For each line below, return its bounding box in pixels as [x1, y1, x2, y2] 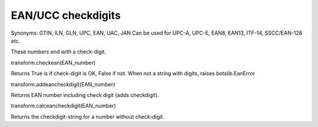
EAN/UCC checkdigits [11, 9, 121, 22]
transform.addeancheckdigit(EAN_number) [11, 81, 115, 88]
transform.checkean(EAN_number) [11, 59, 96, 66]
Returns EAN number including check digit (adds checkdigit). [11, 91, 159, 98]
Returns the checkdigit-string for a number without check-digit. [11, 113, 165, 120]
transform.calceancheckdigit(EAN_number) [11, 102, 116, 109]
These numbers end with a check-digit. [11, 48, 106, 55]
